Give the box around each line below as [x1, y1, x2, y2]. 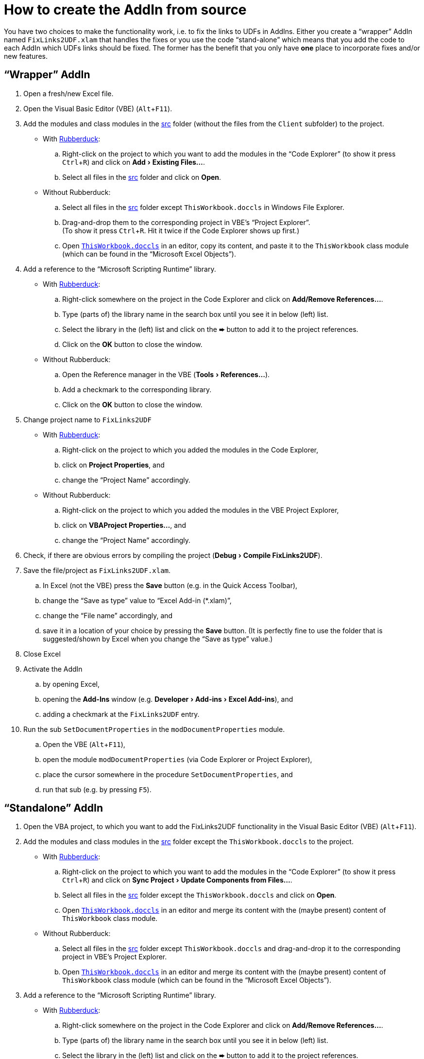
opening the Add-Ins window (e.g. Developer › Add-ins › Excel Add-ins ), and [43, 694, 293, 703]
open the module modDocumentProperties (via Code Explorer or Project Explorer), [43, 755, 312, 764]
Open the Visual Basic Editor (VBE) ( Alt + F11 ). [23, 104, 172, 113]
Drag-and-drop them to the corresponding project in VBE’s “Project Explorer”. [62, 218, 310, 226]
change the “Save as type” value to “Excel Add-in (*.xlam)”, [43, 596, 232, 605]
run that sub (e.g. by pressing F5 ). [43, 785, 152, 794]
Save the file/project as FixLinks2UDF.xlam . [23, 566, 171, 574]
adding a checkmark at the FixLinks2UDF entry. [43, 710, 200, 718]
